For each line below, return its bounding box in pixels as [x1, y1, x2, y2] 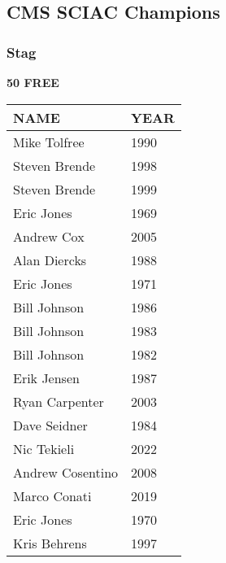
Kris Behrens [13, 533, 87, 552]
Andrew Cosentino [13, 462, 119, 482]
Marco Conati [13, 486, 92, 505]
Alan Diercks [13, 250, 87, 269]
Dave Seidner [13, 415, 88, 434]
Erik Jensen [13, 368, 80, 387]
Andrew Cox [13, 226, 85, 246]
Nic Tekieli [13, 439, 75, 458]
